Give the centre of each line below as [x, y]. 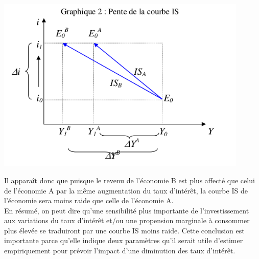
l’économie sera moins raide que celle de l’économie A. [89, 200]
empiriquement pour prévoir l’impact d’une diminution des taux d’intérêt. [120, 251]
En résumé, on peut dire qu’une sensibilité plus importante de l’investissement [127, 210]
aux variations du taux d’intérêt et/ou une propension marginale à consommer [127, 220]
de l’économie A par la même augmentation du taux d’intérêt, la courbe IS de [126, 190]
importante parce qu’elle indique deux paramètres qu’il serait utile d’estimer [124, 240]
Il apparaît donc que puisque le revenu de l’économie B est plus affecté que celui [129, 180]
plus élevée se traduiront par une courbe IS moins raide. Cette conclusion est [124, 230]
